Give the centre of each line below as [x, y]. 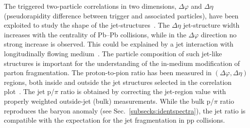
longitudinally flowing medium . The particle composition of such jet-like [113, 53]
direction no [219, 34]
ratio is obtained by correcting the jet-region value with [143, 91]
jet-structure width [211, 25]
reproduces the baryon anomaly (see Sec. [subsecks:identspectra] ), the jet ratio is [125, 110]
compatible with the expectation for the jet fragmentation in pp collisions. [115, 120]
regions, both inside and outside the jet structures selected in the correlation [118, 82]
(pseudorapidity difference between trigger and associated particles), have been [121, 15]
